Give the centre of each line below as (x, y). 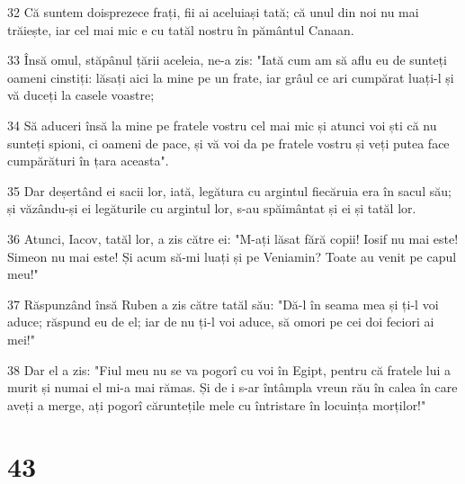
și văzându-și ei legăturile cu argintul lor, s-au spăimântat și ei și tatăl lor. (212, 208)
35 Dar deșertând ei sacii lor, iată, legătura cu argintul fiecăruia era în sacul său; (229, 190)
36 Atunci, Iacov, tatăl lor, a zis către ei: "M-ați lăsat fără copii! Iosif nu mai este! (233, 238)
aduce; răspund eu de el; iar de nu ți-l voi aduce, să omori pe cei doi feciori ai (221, 322)
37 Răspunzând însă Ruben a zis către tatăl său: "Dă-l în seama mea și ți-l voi (223, 304)
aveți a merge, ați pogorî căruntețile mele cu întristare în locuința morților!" (217, 404)
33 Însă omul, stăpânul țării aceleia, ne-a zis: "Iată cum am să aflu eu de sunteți (227, 60)
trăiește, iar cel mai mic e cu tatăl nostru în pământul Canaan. (181, 29)
